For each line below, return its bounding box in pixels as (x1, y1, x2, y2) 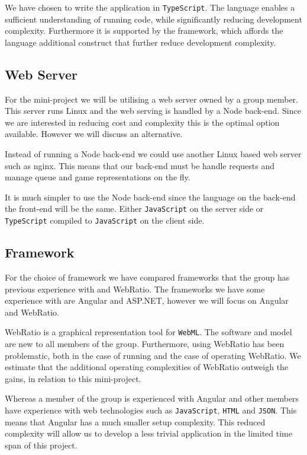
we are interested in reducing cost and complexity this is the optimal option (5, 116, 280, 128)
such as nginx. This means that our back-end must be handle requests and (5, 159, 274, 171)
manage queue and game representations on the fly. (5, 171, 190, 183)
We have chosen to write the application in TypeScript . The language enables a (5, 1, 295, 13)
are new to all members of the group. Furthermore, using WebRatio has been (5, 337, 285, 349)
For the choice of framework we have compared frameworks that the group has (5, 271, 290, 283)
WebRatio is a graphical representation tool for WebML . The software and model (5, 326, 292, 338)
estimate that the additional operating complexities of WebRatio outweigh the (5, 361, 289, 373)
